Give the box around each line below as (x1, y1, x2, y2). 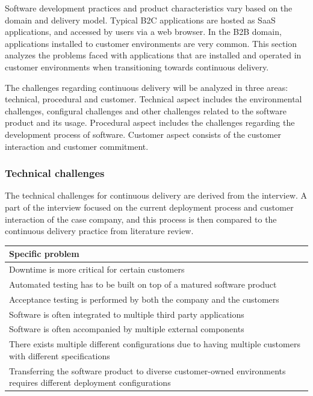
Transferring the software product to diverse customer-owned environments (9, 364, 286, 377)
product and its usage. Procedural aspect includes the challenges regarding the (5, 116, 295, 129)
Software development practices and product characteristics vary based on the (5, 2, 293, 14)
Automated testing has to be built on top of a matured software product (9, 277, 277, 290)
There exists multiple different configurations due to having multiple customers (9, 338, 300, 350)
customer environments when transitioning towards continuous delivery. (5, 60, 269, 73)
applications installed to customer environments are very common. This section (5, 37, 297, 49)
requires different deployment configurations (9, 376, 171, 389)
